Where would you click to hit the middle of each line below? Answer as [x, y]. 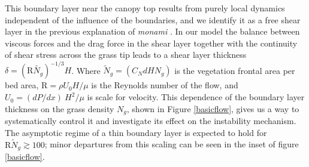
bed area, [22, 85]
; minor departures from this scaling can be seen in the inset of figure [172, 144]
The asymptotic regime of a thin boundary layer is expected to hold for [136, 132]
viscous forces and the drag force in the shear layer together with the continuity [151, 43]
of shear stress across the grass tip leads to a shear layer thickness [126, 55]
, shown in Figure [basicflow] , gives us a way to [213, 108]
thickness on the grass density [60, 108]
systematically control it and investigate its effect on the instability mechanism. [151, 121]
